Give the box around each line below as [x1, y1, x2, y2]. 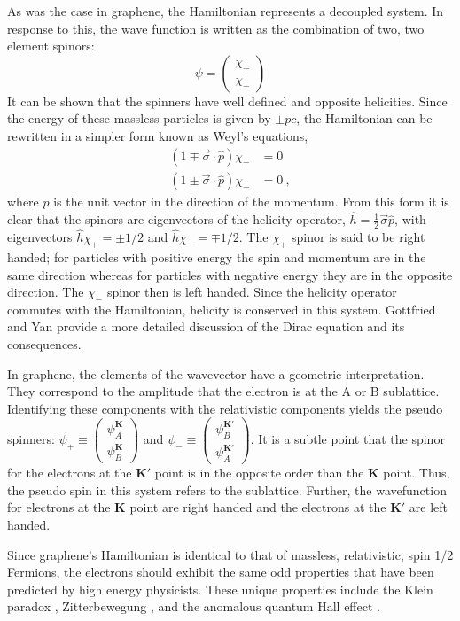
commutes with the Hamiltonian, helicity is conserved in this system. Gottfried [7, 299, 436, 318]
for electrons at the [7, 498, 111, 516]
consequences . [7, 335, 82, 353]
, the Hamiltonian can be [296, 109, 433, 128]
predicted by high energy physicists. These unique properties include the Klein [7, 579, 433, 598]
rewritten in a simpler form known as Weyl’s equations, [7, 126, 308, 144]
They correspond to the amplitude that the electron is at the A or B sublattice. [7, 382, 440, 400]
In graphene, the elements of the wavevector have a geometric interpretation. [7, 364, 425, 383]
